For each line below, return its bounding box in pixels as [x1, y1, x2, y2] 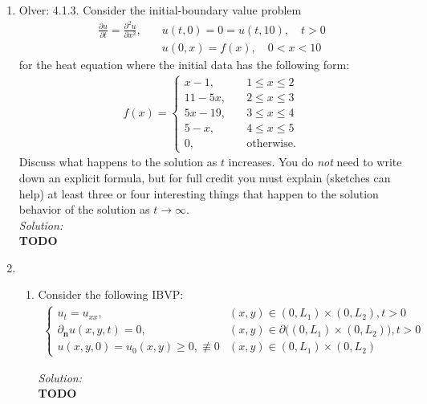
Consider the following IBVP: [38, 286, 184, 303]
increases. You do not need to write [228, 153, 402, 170]
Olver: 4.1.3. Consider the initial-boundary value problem [18, 2, 302, 18]
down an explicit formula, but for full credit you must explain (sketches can [18, 169, 391, 186]
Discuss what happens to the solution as [18, 153, 218, 170]
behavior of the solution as [18, 201, 150, 218]
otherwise [246, 138, 293, 150]
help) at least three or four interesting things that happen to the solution [18, 185, 379, 202]
